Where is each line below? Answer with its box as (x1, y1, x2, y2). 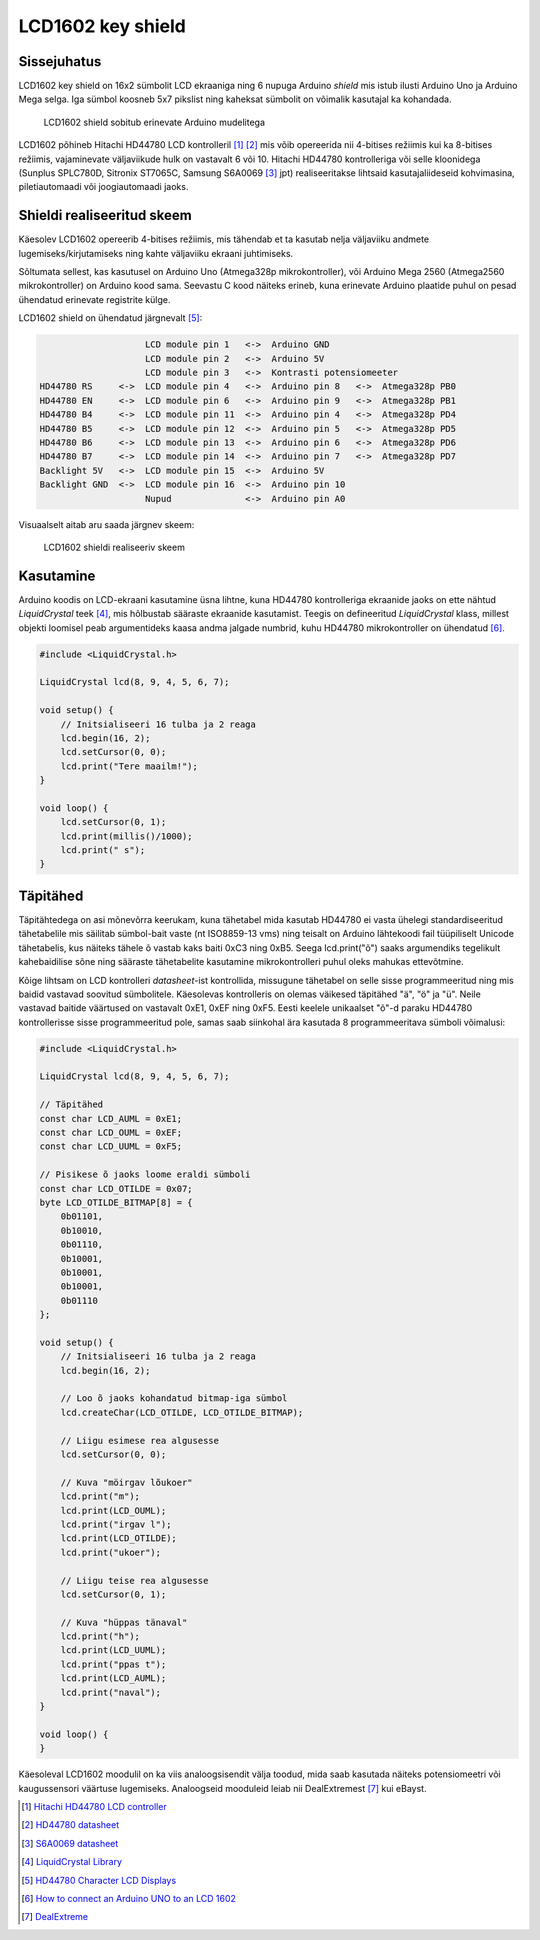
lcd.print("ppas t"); (60, 1658, 167, 1670)
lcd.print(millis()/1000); (60, 830, 194, 842)
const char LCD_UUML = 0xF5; (39, 1141, 183, 1152)
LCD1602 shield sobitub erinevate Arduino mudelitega (43, 116, 265, 128)
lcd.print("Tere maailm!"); (60, 760, 199, 772)
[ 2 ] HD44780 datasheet (21, 1819, 120, 1831)
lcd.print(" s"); (60, 845, 146, 856)
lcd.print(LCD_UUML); (60, 1645, 167, 1656)
